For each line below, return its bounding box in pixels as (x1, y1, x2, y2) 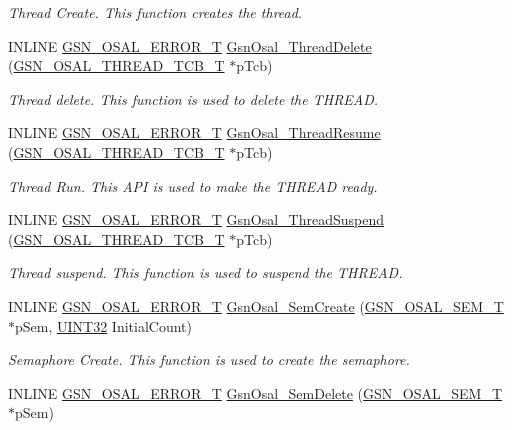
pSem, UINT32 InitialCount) (15, 315, 192, 336)
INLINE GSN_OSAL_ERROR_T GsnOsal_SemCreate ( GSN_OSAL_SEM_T (8, 295, 504, 316)
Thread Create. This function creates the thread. (8, 2, 303, 22)
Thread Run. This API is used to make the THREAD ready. (8, 175, 378, 196)
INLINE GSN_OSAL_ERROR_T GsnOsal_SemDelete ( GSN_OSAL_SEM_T (8, 382, 503, 403)
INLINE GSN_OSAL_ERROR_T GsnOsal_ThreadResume (8, 122, 381, 143)
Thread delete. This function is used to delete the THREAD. (8, 88, 379, 109)
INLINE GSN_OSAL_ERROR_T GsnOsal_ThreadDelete (8, 35, 372, 56)
